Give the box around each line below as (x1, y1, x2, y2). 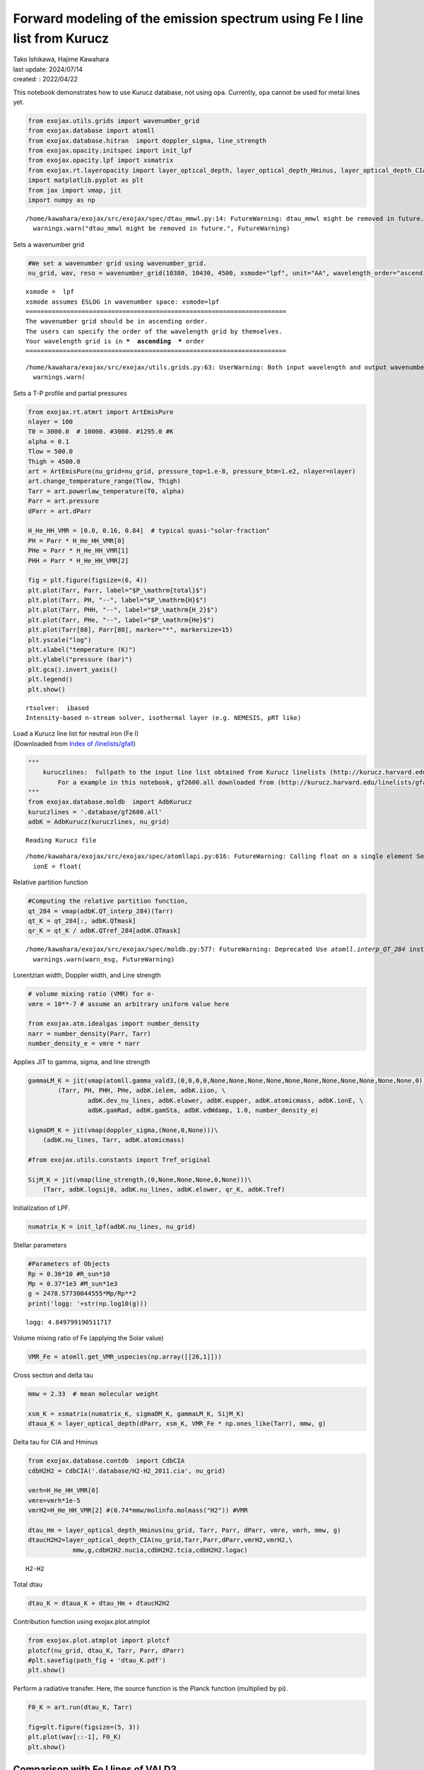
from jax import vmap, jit (28, 186, 122, 194)
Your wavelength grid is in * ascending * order (25, 337, 205, 346)
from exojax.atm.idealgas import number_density (28, 1020, 200, 1028)
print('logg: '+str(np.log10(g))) (28, 1299, 148, 1308)
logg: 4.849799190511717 (25, 1318, 112, 1326)
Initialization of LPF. (13, 1204, 71, 1212)
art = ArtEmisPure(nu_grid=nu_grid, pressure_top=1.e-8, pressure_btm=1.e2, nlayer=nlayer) (28, 467, 356, 475)
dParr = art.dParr (28, 507, 92, 515)
